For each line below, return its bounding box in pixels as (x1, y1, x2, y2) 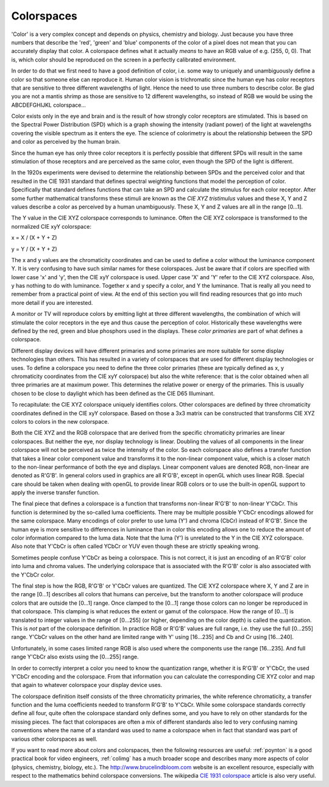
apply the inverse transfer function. (11, 489, 100, 496)
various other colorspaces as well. (11, 735, 97, 742)
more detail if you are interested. (11, 299, 93, 306)
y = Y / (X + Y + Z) (11, 245, 57, 252)
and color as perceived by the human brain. (11, 138, 121, 146)
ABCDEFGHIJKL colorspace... (11, 101, 87, 109)
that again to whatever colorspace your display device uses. (11, 682, 163, 689)
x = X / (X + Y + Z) (11, 234, 57, 241)
